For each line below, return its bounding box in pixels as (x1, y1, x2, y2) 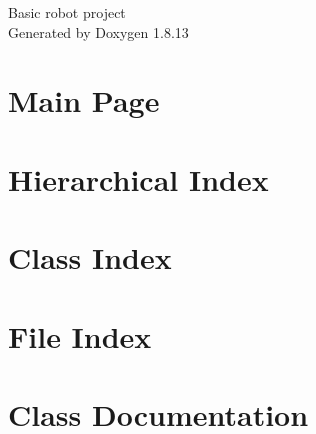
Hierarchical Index (8, 158, 269, 199)
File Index (8, 315, 152, 356)
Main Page (8, 80, 160, 121)
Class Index (8, 237, 172, 278)
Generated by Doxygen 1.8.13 (8, 21, 189, 42)
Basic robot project (8, 2, 126, 22)
